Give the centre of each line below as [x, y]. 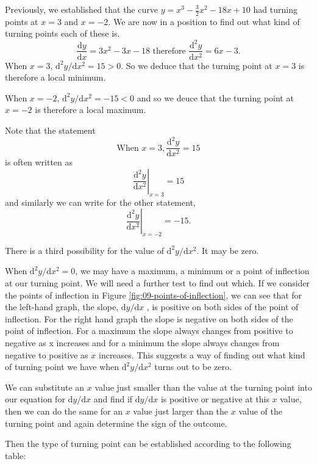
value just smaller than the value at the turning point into [203, 387]
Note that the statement [50, 130]
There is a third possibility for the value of [84, 250]
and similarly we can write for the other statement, [100, 202]
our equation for [35, 399]
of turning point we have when [62, 367]
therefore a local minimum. [55, 77]
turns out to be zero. [193, 367]
